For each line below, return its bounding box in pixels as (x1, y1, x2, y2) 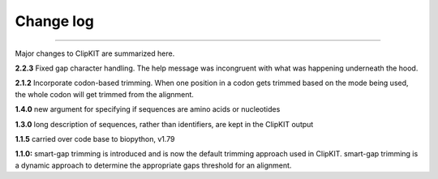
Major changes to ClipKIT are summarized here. (15, 49, 175, 58)
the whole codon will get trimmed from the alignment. (15, 89, 195, 99)
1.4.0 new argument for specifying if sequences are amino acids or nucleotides (15, 104, 281, 114)
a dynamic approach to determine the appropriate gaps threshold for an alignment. (15, 160, 292, 170)
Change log (15, 12, 95, 30)
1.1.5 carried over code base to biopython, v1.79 (15, 134, 175, 143)
